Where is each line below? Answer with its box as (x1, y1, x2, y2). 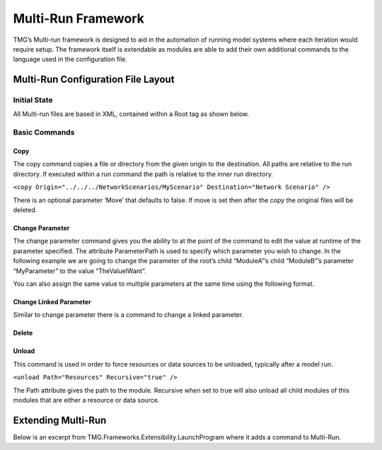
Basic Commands (13, 127, 75, 137)
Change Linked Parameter (13, 297, 91, 306)
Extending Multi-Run (13, 414, 107, 426)
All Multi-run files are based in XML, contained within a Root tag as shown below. (13, 110, 249, 118)
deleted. (13, 206, 37, 214)
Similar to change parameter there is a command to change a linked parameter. (13, 311, 244, 319)
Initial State (13, 96, 53, 105)
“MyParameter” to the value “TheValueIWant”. (13, 266, 146, 275)
